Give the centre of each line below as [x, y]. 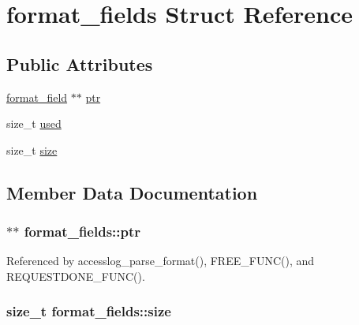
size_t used [34, 123]
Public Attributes [80, 64]
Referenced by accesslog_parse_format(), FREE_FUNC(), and [161, 261]
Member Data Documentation [132, 192]
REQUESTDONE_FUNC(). [76, 276]
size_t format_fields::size [89, 311]
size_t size [32, 149]
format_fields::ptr [82, 232]
